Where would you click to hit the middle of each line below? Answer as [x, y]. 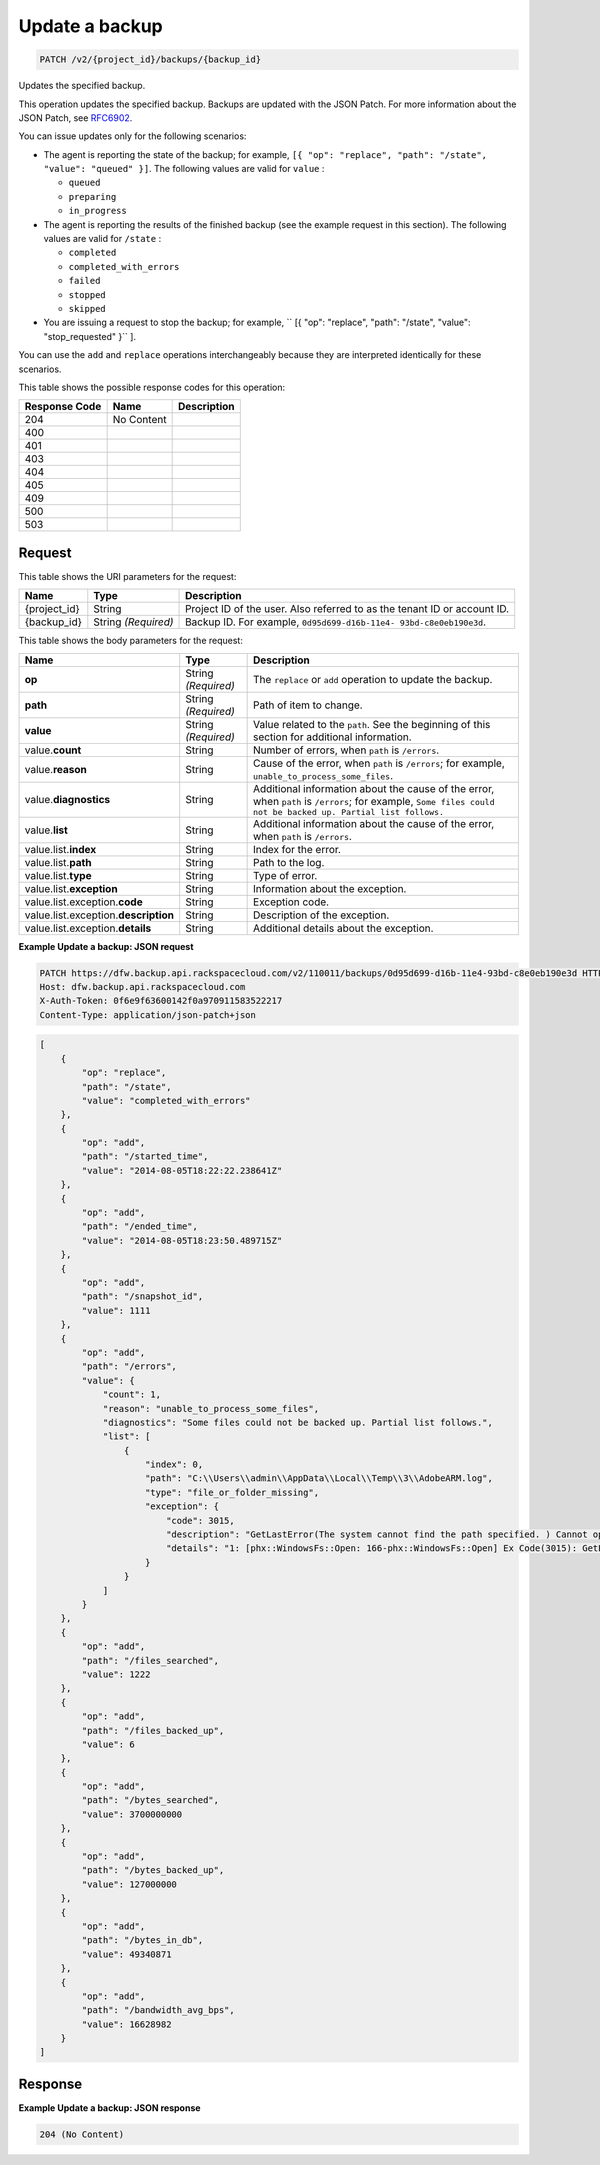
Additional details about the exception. [343, 928]
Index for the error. [297, 849]
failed [84, 281]
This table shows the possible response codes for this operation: [152, 387]
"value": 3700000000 [132, 1814]
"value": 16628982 [126, 2024]
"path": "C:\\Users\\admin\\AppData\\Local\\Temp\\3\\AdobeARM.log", [319, 1478]
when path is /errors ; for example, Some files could [374, 801]
